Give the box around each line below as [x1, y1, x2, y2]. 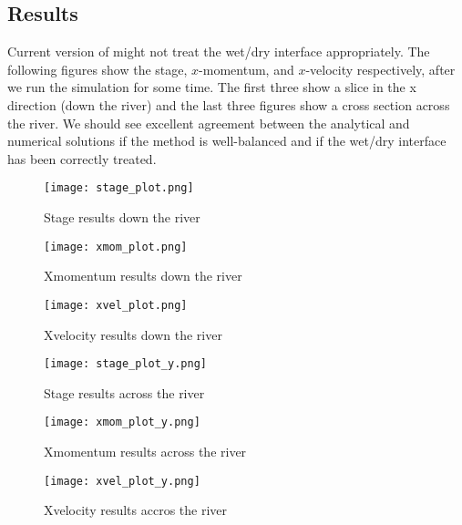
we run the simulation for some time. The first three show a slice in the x [7, 77, 416, 97]
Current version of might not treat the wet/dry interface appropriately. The [7, 42, 430, 61]
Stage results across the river [44, 383, 205, 402]
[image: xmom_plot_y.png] [44, 416, 200, 429]
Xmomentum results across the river [44, 442, 247, 461]
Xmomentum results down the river [44, 266, 242, 285]
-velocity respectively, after [305, 59, 456, 78]
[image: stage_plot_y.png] [44, 357, 207, 371]
